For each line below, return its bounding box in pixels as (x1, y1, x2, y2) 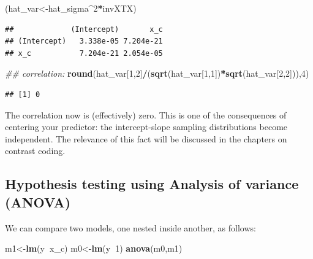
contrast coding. (5, 144, 66, 157)
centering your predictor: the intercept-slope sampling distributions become (5, 120, 288, 133)
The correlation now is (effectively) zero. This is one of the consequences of (5, 108, 287, 121)
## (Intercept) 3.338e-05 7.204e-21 (5, 37, 163, 46)
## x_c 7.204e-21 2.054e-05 (5, 48, 163, 58)
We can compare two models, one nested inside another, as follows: (5, 221, 256, 234)
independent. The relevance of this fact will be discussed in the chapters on (5, 132, 287, 145)
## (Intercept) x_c (5, 25, 163, 34)
